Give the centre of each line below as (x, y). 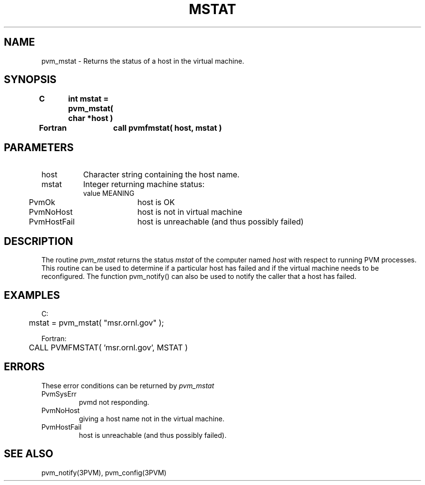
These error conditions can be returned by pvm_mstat (128, 385)
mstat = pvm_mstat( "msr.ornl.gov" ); (96, 322)
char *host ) (90, 118)
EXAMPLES (32, 295)
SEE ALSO (29, 454)
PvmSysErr (59, 394)
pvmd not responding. (114, 402)
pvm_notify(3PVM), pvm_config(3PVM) (104, 472)
